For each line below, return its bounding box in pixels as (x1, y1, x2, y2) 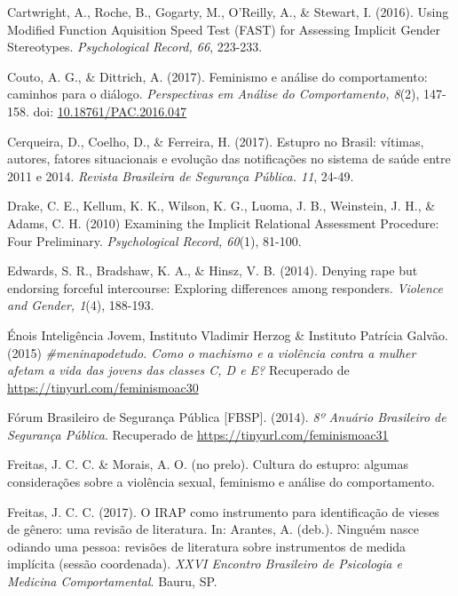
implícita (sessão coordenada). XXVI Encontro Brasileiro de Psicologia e (7, 554, 402, 573)
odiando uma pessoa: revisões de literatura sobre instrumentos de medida (7, 536, 407, 555)
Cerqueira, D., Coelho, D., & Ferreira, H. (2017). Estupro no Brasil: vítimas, (7, 131, 424, 150)
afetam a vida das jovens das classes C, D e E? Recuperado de (7, 361, 350, 379)
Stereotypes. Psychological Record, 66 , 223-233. (7, 37, 263, 56)
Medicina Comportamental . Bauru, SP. (7, 572, 217, 591)
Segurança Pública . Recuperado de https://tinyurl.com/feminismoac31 (7, 425, 389, 443)
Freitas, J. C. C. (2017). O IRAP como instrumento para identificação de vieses (7, 502, 439, 521)
